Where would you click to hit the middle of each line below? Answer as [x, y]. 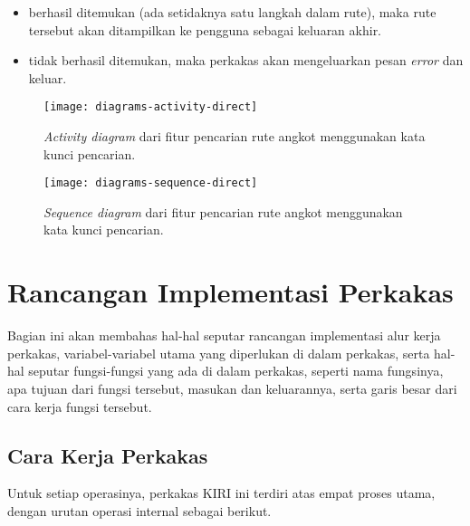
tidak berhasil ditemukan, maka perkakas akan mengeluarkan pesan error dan [246, 60]
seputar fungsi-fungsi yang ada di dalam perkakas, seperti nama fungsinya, [236, 371]
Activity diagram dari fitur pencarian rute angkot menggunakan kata [235, 136]
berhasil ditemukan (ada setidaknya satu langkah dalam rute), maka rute [232, 12]
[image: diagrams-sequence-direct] [151, 183]
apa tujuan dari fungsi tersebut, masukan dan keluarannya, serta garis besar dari [232, 388]
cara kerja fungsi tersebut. [80, 406]
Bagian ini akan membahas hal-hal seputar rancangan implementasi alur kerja [224, 335]
